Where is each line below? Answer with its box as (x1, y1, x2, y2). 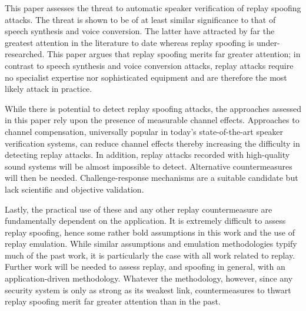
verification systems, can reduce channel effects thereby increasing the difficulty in (5, 137, 300, 149)
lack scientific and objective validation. (5, 183, 144, 195)
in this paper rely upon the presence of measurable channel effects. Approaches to (5, 114, 300, 126)
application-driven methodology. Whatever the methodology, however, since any (5, 272, 293, 284)
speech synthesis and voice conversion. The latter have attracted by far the (5, 25, 275, 37)
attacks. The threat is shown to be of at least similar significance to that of (5, 13, 276, 25)
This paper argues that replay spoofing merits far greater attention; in (47, 48, 301, 60)
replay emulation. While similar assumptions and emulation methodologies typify (5, 237, 297, 250)
